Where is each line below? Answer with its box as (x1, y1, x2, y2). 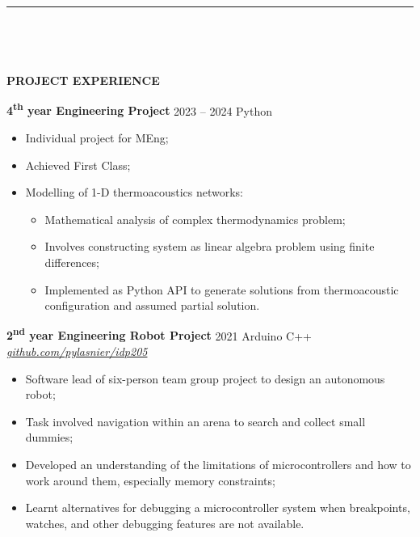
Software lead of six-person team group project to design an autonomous (25, 370, 385, 387)
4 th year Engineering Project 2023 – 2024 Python (6, 99, 272, 119)
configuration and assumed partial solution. (44, 297, 260, 314)
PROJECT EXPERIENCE (6, 72, 160, 89)
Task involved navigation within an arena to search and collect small (25, 412, 366, 429)
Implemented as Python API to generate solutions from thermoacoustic (44, 281, 399, 298)
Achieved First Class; (25, 156, 131, 173)
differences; (44, 254, 99, 270)
